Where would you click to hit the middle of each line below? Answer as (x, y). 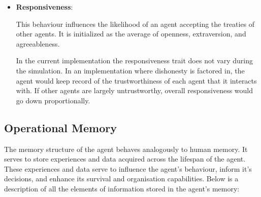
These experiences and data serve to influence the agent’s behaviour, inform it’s (128, 168)
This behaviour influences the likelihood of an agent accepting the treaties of (135, 24)
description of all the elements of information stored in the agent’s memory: (122, 188)
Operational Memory (60, 127)
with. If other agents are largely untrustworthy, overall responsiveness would (135, 90)
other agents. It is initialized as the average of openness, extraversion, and (131, 34)
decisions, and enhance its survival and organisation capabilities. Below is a (121, 179)
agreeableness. (38, 43)
